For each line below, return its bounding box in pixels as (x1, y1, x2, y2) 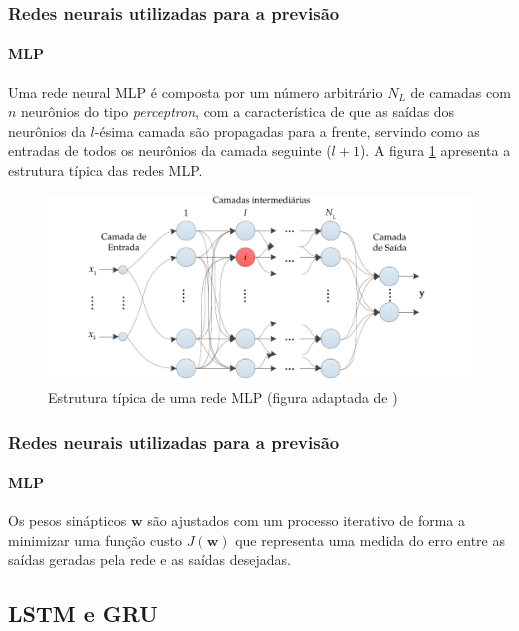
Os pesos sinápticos (8, 510, 127, 531)
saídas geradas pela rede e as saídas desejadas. (8, 549, 291, 570)
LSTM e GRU (8, 598, 158, 629)
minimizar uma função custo (8, 529, 182, 550)
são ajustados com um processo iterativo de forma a (147, 510, 465, 531)
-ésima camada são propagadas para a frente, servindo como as (94, 120, 480, 141)
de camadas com (410, 81, 511, 102)
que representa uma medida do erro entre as (235, 529, 505, 550)
